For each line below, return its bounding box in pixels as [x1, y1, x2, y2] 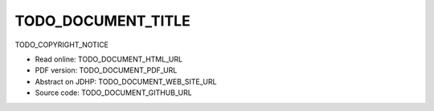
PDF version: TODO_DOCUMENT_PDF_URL [35, 65, 178, 75]
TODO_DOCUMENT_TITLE [14, 12, 190, 30]
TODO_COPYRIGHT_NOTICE [14, 40, 108, 50]
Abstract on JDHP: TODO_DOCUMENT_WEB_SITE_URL [35, 77, 217, 86]
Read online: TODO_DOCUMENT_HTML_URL [35, 54, 183, 64]
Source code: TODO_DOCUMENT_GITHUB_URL [35, 88, 192, 97]
